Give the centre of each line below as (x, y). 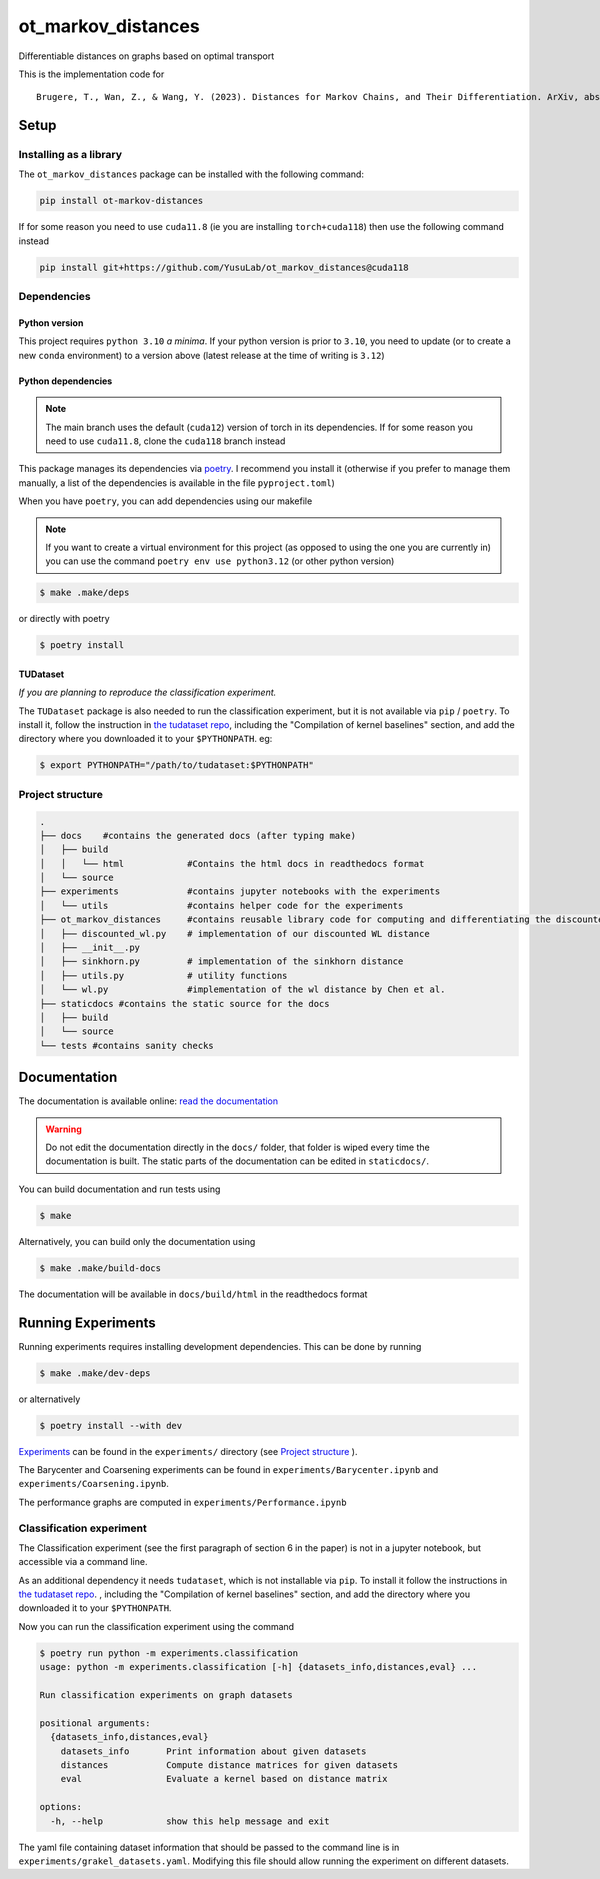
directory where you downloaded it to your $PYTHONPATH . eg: (145, 739)
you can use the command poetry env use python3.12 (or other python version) (220, 561)
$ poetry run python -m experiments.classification (169, 1653)
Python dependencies (65, 381)
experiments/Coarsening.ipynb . (94, 1484)
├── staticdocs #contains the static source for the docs (184, 1003)
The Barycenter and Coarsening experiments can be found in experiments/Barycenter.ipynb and (228, 1469)
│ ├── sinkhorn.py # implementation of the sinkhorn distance (221, 961)
